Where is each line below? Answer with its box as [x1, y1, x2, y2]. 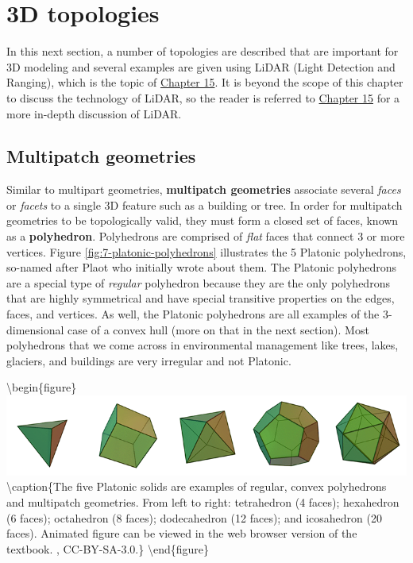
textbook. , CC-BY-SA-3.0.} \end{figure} [6, 540, 209, 557]
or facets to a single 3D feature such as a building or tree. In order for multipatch [6, 196, 403, 213]
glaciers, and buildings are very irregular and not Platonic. [6, 352, 291, 368]
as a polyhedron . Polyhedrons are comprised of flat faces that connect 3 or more [6, 228, 405, 245]
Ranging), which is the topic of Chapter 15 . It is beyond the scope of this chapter [6, 74, 403, 91]
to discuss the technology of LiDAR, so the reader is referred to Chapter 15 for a [6, 89, 400, 106]
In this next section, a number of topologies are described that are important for [6, 43, 399, 60]
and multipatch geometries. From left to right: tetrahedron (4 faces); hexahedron [6, 494, 399, 510]
